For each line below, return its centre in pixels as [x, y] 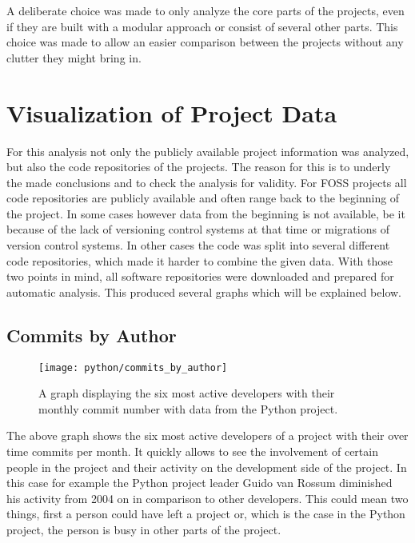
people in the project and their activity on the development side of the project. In [207, 467]
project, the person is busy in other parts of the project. [144, 530]
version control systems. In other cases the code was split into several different [198, 245]
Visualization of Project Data [172, 112]
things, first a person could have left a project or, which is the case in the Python [206, 514]
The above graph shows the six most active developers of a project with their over [207, 435]
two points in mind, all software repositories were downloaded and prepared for [200, 276]
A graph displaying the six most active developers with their [187, 393]
